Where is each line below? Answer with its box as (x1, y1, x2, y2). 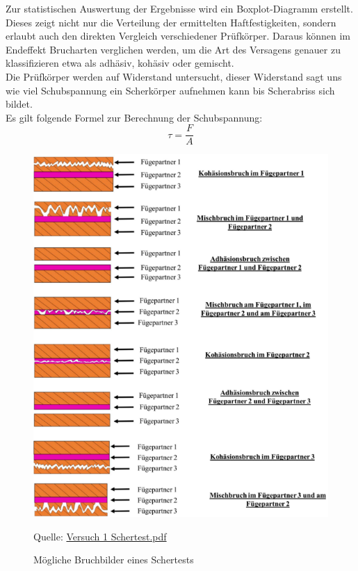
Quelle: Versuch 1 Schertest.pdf (33, 529, 167, 543)
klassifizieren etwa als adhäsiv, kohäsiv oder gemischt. (6, 56, 234, 70)
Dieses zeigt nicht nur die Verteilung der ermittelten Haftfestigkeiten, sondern (6, 15, 336, 29)
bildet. (6, 97, 33, 111)
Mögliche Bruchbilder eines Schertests (33, 552, 194, 567)
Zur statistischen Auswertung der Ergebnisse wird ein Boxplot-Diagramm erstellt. (6, 1, 353, 15)
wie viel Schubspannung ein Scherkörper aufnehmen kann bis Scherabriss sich (6, 83, 335, 97)
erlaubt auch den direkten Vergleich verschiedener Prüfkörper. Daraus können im (6, 28, 350, 43)
